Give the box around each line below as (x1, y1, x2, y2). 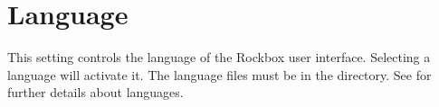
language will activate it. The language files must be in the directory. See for (7, 65, 432, 84)
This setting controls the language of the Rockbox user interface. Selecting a (7, 48, 431, 67)
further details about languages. (7, 83, 184, 102)
